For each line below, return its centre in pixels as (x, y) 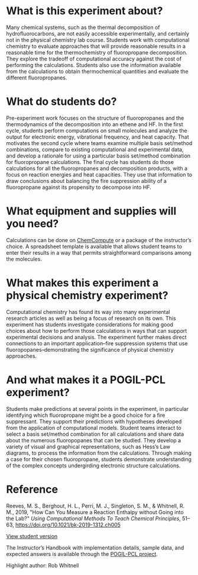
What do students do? (61, 102)
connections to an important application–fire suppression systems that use (97, 343)
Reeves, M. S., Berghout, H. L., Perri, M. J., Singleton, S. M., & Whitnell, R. (95, 506)
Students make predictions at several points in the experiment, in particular (98, 409)
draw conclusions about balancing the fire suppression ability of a (87, 181)
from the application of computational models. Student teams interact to (94, 428)
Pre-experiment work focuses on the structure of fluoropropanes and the (95, 118)
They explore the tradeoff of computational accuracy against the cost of (94, 59)
